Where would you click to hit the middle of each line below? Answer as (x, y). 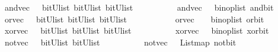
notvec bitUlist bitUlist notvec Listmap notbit (120, 42)
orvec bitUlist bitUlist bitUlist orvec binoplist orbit (134, 19)
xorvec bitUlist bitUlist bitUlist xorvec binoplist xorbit (137, 30)
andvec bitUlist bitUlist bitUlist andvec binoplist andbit (139, 7)
